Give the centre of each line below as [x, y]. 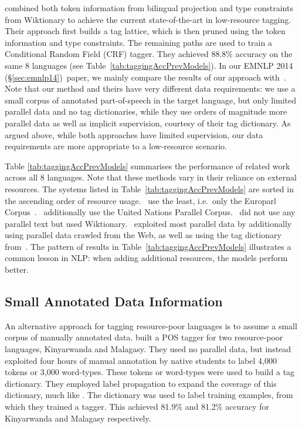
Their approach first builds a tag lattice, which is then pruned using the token [145, 31]
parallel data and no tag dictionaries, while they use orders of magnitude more [146, 111]
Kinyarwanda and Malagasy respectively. [78, 418]
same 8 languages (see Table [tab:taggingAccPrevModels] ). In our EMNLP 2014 [149, 65]
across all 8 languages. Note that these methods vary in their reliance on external [151, 177]
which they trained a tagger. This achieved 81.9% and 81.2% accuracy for [137, 407]
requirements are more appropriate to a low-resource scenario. [116, 146]
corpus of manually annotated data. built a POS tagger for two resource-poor [144, 337]
